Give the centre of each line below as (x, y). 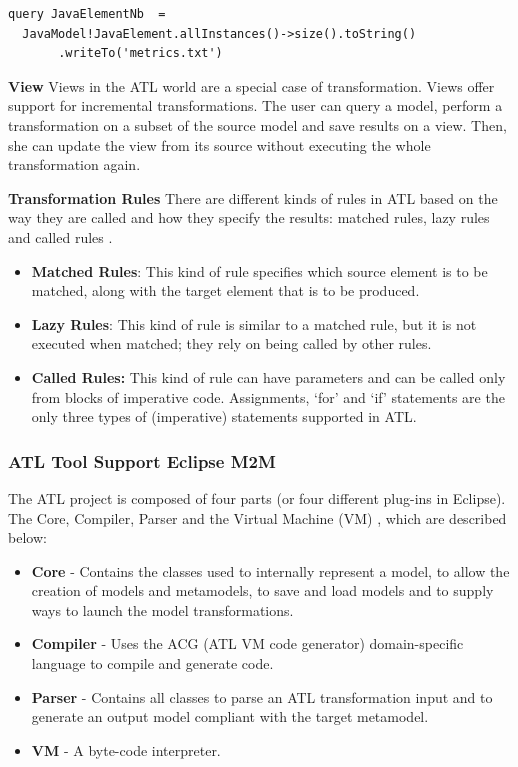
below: (27, 537)
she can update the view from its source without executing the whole (219, 144)
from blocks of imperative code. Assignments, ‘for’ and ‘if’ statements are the (268, 396)
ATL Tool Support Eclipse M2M (142, 460)
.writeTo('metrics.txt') (140, 53)
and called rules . (60, 236)
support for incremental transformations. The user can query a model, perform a (255, 105)
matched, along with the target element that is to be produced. (225, 290)
